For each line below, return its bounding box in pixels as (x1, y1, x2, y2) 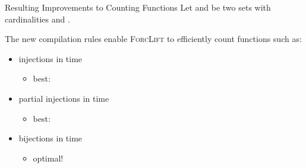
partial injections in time (18, 92, 109, 104)
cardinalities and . (5, 12, 70, 25)
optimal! (33, 151, 64, 164)
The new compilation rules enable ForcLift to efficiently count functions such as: (5, 33, 302, 45)
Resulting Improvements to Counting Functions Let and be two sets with (5, 1, 271, 13)
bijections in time (18, 132, 83, 144)
